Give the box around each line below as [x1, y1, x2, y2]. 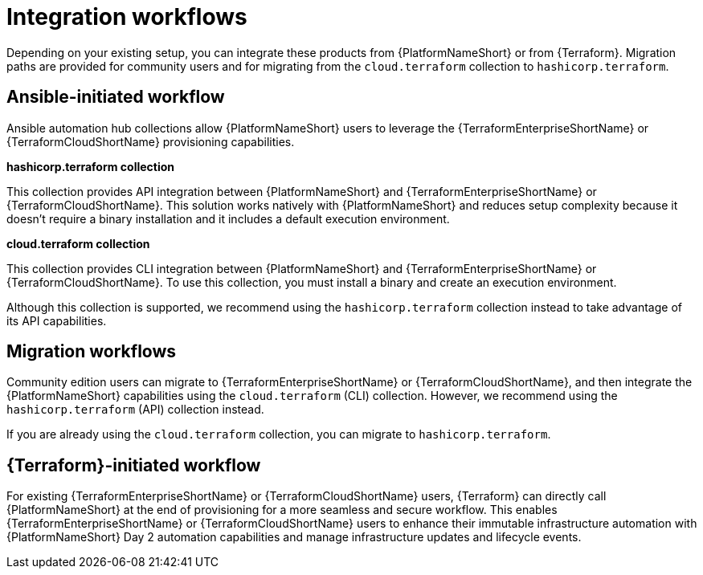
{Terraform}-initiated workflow [6, 455, 261, 475]
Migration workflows [6, 341, 177, 362]
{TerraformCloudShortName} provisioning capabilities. [6, 134, 295, 149]
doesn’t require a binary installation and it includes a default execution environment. [6, 211, 450, 226]
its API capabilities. [6, 313, 107, 328]
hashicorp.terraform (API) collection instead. [6, 402, 264, 417]
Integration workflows [6, 3, 247, 31]
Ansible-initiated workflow [6, 87, 225, 108]
